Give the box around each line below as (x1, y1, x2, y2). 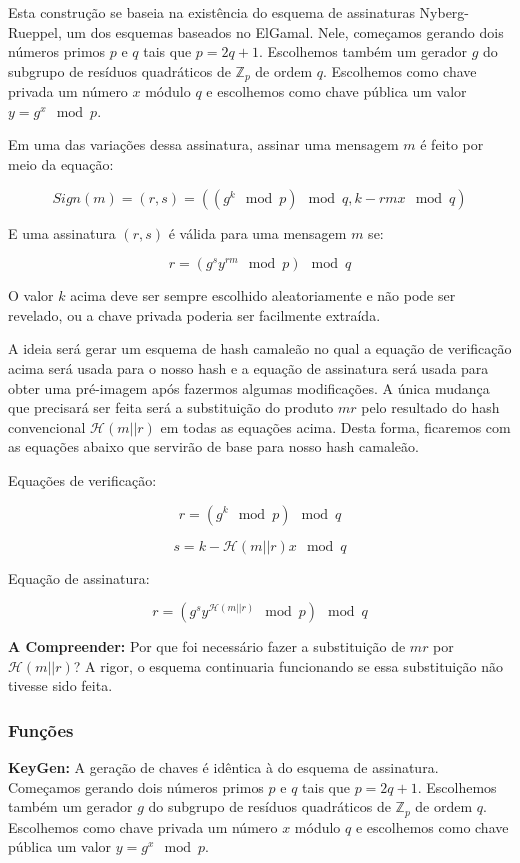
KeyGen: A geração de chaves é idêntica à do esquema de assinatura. (8, 757, 439, 778)
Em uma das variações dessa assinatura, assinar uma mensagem (8, 134, 399, 155)
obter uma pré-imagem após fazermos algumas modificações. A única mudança (8, 377, 490, 398)
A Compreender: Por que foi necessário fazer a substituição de (8, 636, 406, 657)
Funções (8, 717, 74, 742)
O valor (8, 285, 54, 306)
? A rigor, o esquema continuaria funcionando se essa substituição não (73, 655, 503, 676)
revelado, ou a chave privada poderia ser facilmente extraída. (8, 304, 381, 325)
